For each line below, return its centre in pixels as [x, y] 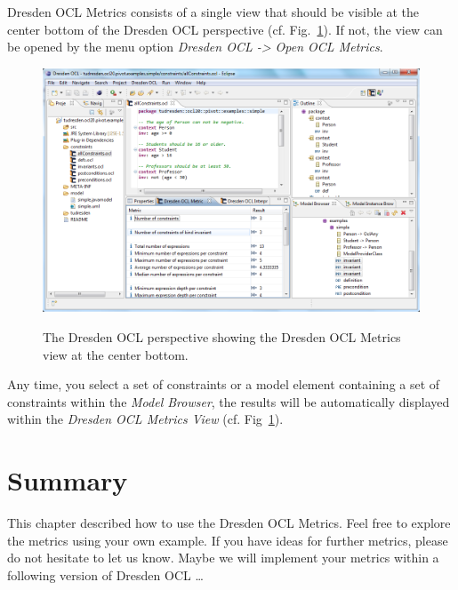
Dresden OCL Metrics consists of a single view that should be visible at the [213, 12]
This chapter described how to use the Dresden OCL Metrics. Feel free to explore [229, 523]
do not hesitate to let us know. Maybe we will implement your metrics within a [223, 558]
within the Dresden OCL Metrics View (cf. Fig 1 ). [145, 419]
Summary [68, 480]
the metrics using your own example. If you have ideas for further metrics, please [228, 540]
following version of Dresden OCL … [105, 574]
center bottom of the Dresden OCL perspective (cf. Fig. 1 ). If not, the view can [225, 29]
